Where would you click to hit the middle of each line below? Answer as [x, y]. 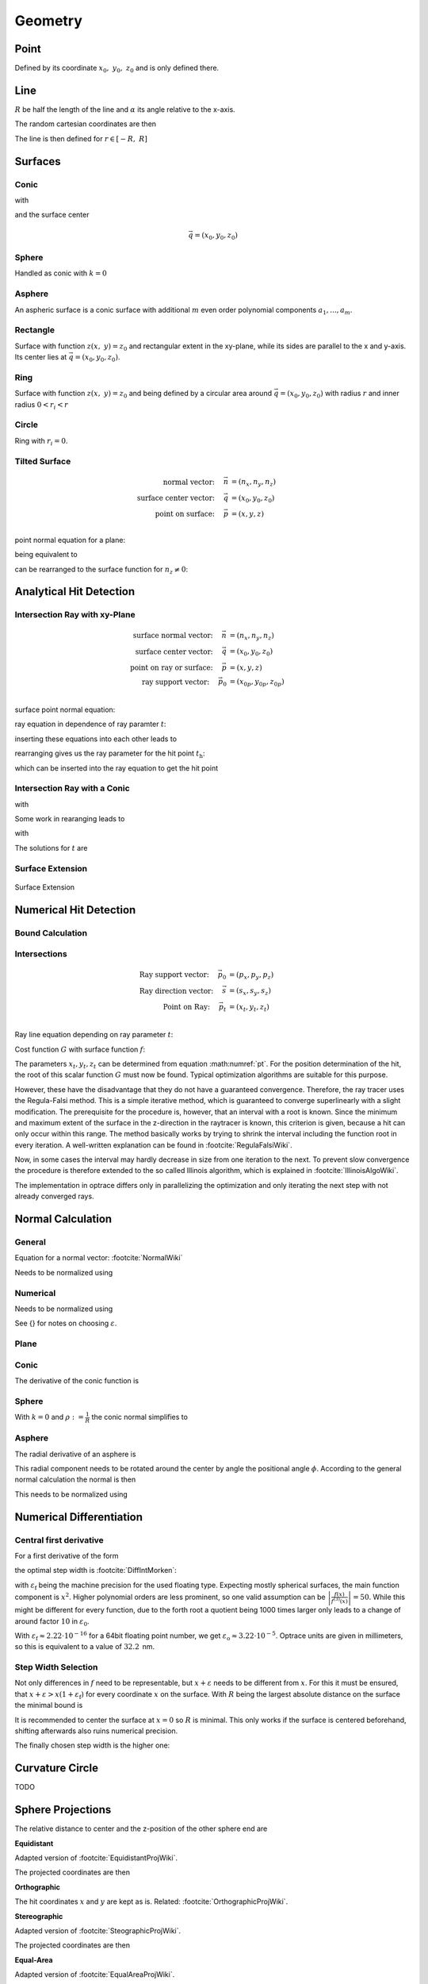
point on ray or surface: [171, 667]
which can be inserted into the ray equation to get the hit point [117, 768]
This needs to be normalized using [71, 1494]
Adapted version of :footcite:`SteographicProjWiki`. [98, 1930]
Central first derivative [59, 1540]
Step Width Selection [56, 1667]
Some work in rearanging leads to [70, 819]
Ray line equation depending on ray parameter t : [94, 1035]
